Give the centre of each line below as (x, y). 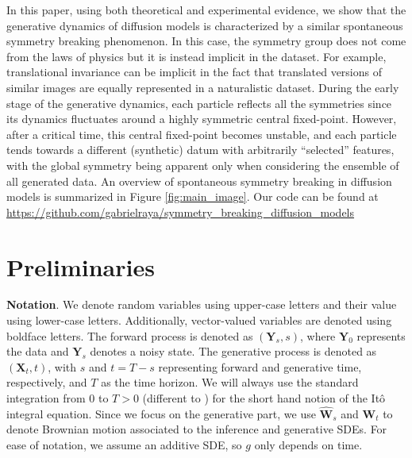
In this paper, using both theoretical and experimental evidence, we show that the (206, 10)
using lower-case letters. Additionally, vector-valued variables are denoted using (199, 320)
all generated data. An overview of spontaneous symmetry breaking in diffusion (199, 181)
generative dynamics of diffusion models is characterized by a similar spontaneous (205, 25)
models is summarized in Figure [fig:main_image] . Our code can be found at (193, 196)
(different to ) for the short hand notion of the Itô (264, 398)
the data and (38, 351)
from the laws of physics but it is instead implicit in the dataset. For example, (196, 56)
